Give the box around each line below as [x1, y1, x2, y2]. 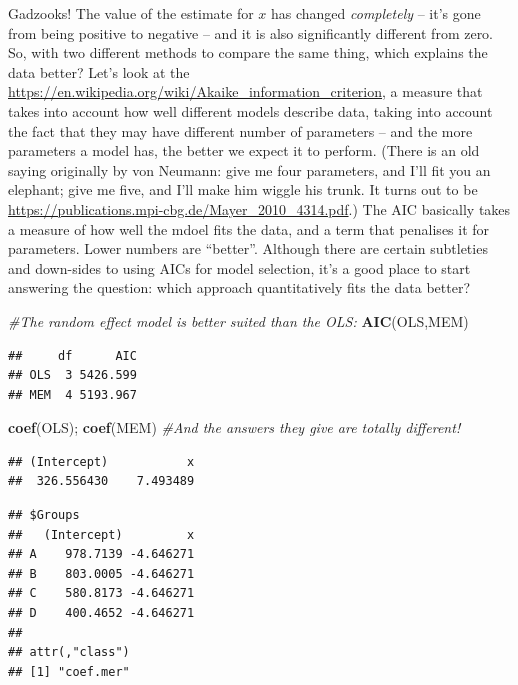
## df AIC [8, 348, 137, 363]
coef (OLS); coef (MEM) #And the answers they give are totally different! [8, 417, 461, 438]
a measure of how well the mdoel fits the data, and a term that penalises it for [8, 218, 490, 239]
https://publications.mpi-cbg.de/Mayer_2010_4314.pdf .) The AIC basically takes [8, 198, 511, 219]
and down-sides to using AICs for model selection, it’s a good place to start [8, 257, 471, 278]
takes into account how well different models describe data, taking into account [8, 100, 493, 121]
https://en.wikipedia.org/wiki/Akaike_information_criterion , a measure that [8, 81, 483, 102]
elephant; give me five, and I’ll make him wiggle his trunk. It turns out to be [8, 179, 478, 200]
